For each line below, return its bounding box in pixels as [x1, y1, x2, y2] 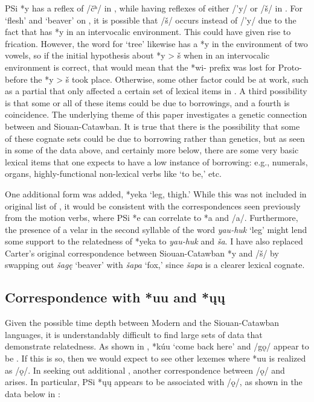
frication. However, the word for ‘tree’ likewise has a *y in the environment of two [5, 37, 308, 49]
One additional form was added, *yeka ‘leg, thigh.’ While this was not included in [5, 187, 307, 200]
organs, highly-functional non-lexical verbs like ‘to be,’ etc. [5, 167, 222, 180]
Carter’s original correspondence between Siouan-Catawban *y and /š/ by [5, 246, 279, 259]
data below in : [5, 387, 60, 400]
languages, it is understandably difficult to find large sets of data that [5, 328, 263, 340]
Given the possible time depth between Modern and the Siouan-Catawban [5, 316, 280, 329]
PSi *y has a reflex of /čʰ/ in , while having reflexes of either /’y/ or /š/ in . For [5, 2, 303, 14]
